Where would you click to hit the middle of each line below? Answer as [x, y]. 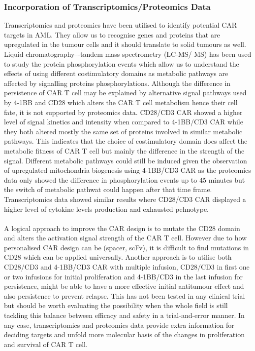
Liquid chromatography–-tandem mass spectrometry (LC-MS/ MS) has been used [128, 54]
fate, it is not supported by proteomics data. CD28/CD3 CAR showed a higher [123, 112]
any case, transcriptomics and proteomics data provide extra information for [119, 325]
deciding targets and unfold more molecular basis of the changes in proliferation [124, 334]
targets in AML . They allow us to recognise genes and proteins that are [112, 34]
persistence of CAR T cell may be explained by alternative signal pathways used [125, 93]
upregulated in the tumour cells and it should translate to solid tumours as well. [125, 44]
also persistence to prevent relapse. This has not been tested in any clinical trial [125, 295]
